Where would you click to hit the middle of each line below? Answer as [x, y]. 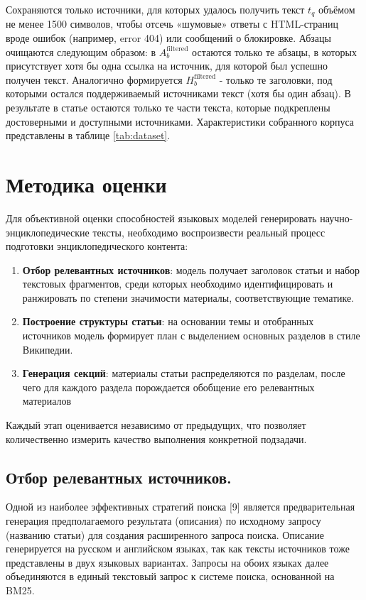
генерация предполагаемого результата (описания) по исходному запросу [163, 521]
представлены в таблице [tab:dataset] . [88, 135]
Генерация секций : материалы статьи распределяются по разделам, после [184, 373]
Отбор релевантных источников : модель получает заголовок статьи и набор [191, 269]
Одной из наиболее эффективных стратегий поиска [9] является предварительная [181, 507]
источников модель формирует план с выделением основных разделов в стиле [191, 336]
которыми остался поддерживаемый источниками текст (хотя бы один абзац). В [178, 93]
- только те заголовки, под [276, 79]
